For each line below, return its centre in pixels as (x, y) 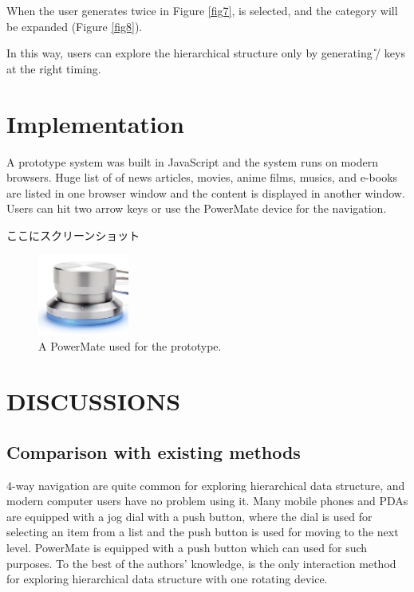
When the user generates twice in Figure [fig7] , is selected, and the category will (202, 10)
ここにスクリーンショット (73, 235)
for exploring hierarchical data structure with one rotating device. (167, 579)
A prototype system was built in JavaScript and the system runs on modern (192, 161)
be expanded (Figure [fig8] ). (75, 26)
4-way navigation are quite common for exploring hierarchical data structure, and (206, 485)
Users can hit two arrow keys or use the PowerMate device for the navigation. (197, 208)
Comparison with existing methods (154, 451)
